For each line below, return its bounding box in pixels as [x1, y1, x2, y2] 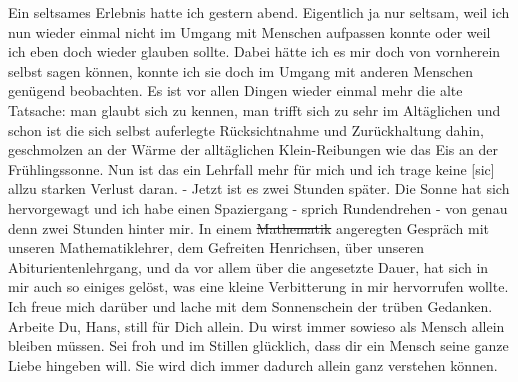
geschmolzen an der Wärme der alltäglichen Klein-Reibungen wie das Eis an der [8, 139, 498, 160]
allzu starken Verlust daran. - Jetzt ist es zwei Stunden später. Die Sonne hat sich [8, 178, 510, 199]
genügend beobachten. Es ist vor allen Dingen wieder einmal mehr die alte [8, 80, 463, 101]
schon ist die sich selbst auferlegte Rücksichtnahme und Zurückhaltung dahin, [8, 119, 484, 140]
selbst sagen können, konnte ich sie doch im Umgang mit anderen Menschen [8, 60, 474, 81]
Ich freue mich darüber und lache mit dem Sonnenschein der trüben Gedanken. [8, 295, 493, 316]
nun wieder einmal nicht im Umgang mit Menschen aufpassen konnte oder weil [8, 21, 491, 42]
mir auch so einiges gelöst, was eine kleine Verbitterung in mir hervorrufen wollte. [8, 276, 509, 297]
